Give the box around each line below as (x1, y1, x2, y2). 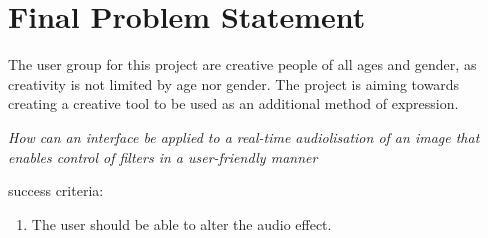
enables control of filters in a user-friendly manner (8, 146, 318, 167)
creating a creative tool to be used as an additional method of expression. (8, 93, 459, 114)
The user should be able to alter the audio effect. (31, 213, 332, 234)
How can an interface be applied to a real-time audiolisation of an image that (8, 126, 480, 147)
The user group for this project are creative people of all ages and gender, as (8, 54, 477, 75)
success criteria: (8, 180, 104, 201)
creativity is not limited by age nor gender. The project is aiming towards (8, 73, 460, 94)
